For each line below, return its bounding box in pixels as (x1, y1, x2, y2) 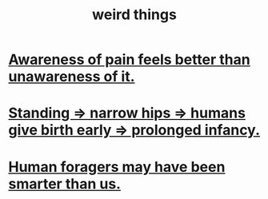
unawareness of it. (8, 68, 135, 86)
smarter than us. (8, 174, 122, 193)
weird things (91, 6, 178, 24)
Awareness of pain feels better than (8, 50, 250, 69)
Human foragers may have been (8, 157, 226, 176)
